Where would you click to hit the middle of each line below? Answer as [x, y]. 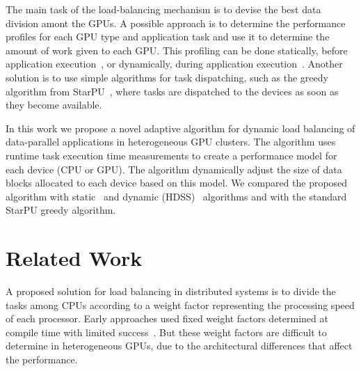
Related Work [74, 258]
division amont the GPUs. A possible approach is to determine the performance [176, 23]
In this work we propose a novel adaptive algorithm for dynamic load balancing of [180, 128]
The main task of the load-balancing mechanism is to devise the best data [163, 9]
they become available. [54, 105]
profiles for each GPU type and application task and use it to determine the [168, 37]
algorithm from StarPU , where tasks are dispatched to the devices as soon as [172, 91]
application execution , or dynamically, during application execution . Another [174, 64]
